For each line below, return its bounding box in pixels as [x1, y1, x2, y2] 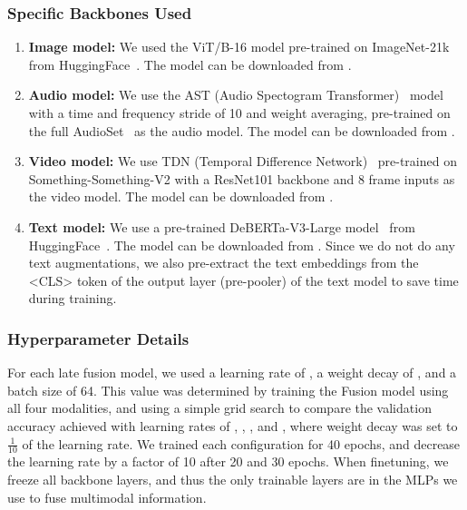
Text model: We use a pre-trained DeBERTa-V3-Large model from [28, 217, 415, 236]
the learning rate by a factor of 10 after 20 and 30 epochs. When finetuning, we [7, 452, 449, 471]
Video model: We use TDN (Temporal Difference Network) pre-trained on [28, 152, 457, 171]
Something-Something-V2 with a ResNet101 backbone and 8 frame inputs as [28, 169, 455, 188]
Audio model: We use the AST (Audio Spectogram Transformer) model [28, 85, 443, 104]
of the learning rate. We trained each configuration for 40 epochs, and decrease [22, 434, 461, 453]
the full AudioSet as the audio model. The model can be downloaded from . [28, 121, 455, 140]
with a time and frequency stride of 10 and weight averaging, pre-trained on [28, 103, 451, 122]
